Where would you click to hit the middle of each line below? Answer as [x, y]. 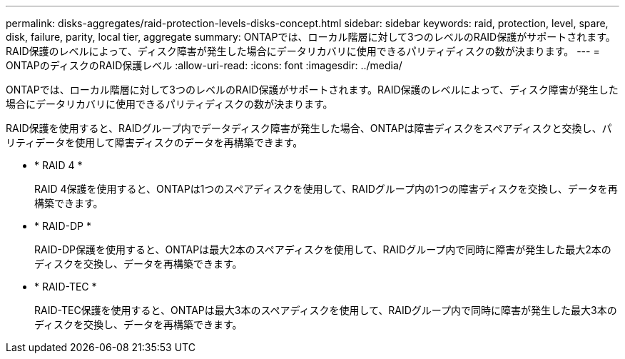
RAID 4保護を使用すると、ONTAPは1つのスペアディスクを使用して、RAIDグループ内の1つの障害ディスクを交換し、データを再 [326, 189]
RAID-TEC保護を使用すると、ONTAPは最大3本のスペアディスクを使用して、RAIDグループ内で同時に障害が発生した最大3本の [326, 310]
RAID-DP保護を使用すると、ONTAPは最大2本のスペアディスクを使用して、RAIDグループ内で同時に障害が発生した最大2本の [323, 249]
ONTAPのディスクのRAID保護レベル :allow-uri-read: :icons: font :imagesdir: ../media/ [204, 65]
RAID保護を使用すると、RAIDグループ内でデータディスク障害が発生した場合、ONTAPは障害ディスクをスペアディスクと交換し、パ [309, 128]
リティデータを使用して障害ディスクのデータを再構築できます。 [154, 142]
